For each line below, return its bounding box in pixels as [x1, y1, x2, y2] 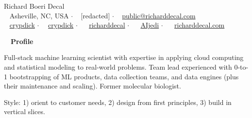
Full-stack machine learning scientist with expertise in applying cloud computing [4, 52, 244, 62]
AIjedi [140, 20, 159, 30]
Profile [11, 36, 34, 46]
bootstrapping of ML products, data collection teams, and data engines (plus [9, 71, 239, 81]
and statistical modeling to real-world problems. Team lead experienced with [4, 61, 232, 72]
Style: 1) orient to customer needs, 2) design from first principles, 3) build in [4, 97, 232, 107]
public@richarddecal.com [122, 10, 196, 20]
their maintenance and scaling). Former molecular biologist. [4, 81, 181, 91]
